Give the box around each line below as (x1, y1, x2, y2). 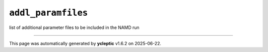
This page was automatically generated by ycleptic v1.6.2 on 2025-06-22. (9, 40, 161, 46)
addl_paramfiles (9, 7, 88, 18)
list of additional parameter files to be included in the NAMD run (9, 25, 140, 30)
